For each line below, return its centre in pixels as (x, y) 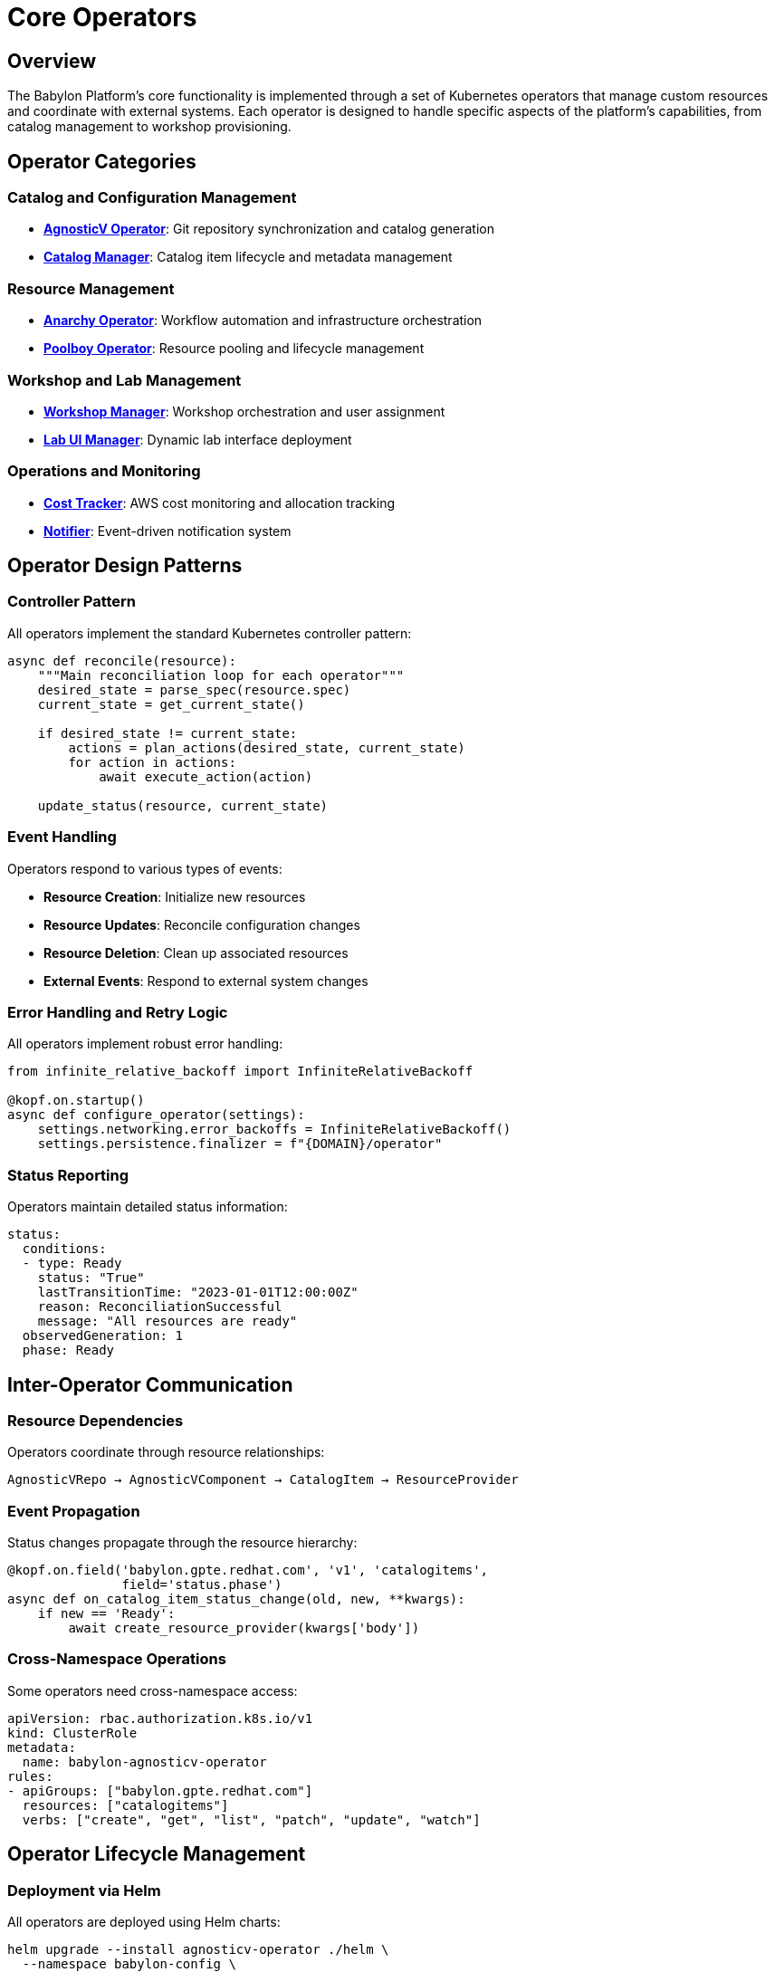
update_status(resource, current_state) (183, 805)
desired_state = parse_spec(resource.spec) (194, 689)
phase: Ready (68, 1350)
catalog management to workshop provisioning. (149, 127)
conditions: (64, 1249)
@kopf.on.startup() (76, 1101)
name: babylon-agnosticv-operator (144, 1761)
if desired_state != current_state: (167, 733)
